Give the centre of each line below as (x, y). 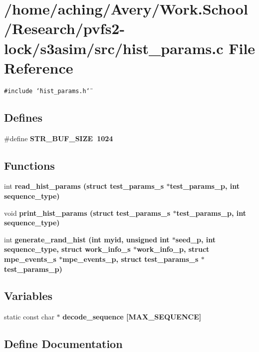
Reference (39, 67)
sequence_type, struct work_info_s (67, 249)
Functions (29, 165)
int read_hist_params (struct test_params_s (84, 186)
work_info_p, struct (173, 249)
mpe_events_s (30, 259)
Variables (28, 296)
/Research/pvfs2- (65, 28)
